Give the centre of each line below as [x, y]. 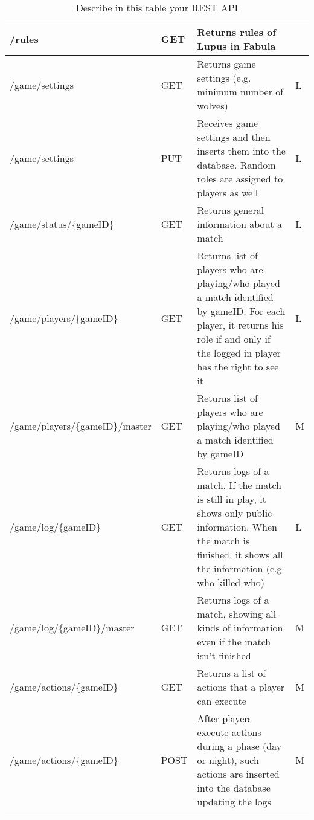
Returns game [226, 64]
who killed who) [231, 582]
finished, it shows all [240, 554]
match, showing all [237, 614]
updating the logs [234, 802]
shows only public [235, 513]
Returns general [231, 210]
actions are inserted [238, 774]
